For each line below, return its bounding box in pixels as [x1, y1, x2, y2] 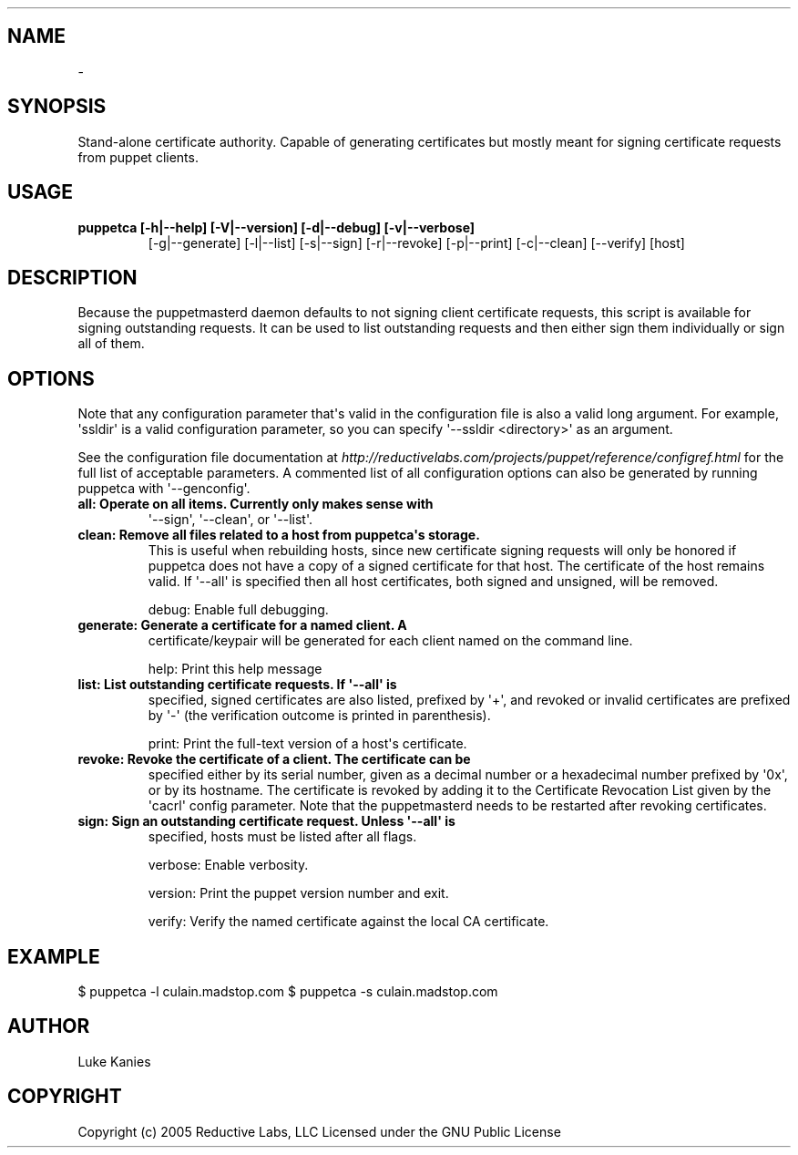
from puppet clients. [77, 149, 199, 165]
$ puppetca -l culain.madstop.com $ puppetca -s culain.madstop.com [77, 984, 498, 1000]
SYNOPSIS [7, 95, 107, 119]
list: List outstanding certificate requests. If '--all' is [77, 676, 397, 693]
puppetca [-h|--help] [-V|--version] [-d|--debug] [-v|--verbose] [77, 219, 476, 235]
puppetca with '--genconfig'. [77, 480, 251, 497]
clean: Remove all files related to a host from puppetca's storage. [77, 527, 480, 543]
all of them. [77, 335, 145, 352]
